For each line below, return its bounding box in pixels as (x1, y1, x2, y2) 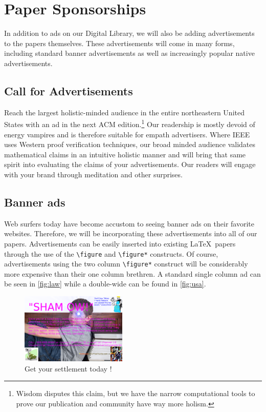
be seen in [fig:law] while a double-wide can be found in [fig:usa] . (4, 278, 206, 289)
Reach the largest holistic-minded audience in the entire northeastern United (4, 107, 245, 117)
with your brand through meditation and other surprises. (4, 169, 183, 179)
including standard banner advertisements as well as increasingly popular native (4, 48, 255, 58)
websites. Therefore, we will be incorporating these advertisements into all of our (4, 228, 257, 239)
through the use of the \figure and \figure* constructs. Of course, (4, 248, 218, 259)
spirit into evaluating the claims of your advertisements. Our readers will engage (4, 159, 256, 170)
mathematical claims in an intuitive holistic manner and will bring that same (4, 149, 246, 159)
